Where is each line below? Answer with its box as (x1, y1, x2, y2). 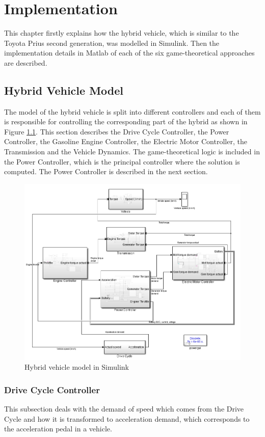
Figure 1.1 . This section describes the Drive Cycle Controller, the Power (4, 126, 229, 136)
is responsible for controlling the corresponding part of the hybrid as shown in (4, 116, 248, 127)
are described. (4, 57, 47, 68)
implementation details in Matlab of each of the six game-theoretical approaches (4, 47, 255, 58)
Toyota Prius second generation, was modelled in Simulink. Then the (4, 37, 220, 48)
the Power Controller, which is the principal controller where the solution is (4, 156, 240, 167)
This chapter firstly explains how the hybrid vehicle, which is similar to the (4, 28, 239, 38)
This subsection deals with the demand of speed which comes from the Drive (4, 403, 244, 414)
